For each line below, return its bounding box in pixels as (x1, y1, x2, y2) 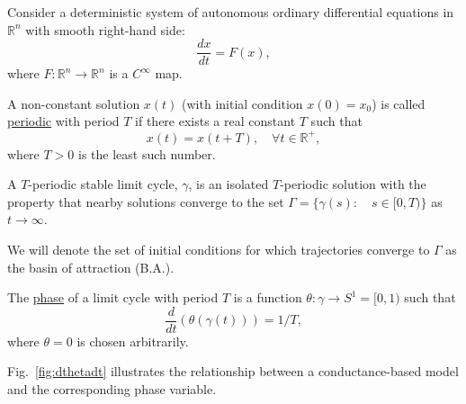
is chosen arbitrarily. (76, 331, 189, 350)
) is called (372, 94, 426, 112)
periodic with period (7, 112, 120, 130)
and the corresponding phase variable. (7, 379, 217, 398)
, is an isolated (188, 175, 269, 193)
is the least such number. (77, 144, 216, 163)
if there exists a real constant (135, 112, 296, 130)
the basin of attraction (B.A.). (7, 257, 175, 276)
